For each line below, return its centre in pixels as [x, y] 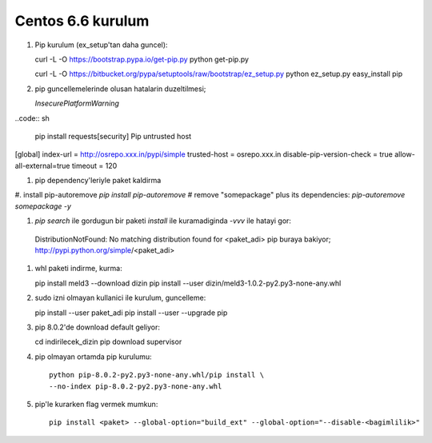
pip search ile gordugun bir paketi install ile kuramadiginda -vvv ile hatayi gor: [163, 221]
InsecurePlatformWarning [77, 103]
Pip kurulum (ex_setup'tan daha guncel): [101, 45]
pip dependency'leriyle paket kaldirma [98, 181]
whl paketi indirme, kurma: [79, 269]
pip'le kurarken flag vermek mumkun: [96, 404]
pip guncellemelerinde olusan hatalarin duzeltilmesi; [120, 89]
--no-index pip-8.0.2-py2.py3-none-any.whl [136, 386]
